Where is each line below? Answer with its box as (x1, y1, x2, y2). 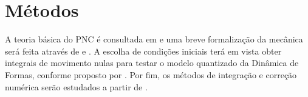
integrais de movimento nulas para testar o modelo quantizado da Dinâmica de (5, 56, 299, 69)
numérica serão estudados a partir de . (5, 80, 148, 93)
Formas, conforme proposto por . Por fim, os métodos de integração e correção (5, 68, 297, 81)
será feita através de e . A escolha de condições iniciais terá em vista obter (5, 44, 282, 57)
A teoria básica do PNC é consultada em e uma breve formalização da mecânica (5, 33, 303, 45)
